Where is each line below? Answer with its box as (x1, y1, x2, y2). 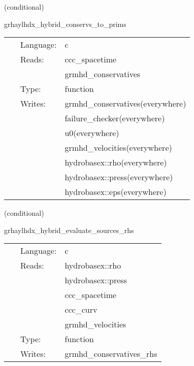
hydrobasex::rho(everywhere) (64, 156, 167, 169)
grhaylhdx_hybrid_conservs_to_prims (4, 18, 126, 29)
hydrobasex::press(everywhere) (64, 171, 173, 183)
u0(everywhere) (64, 127, 119, 139)
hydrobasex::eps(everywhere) (64, 186, 167, 198)
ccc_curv (64, 304, 98, 316)
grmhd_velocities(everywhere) (64, 142, 172, 154)
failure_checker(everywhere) (64, 112, 165, 124)
